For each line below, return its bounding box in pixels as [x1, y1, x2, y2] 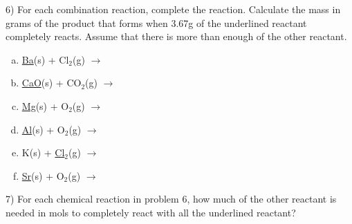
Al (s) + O [21, 122, 65, 136]
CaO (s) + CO [21, 75, 82, 90]
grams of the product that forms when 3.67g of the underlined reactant [6, 15, 307, 30]
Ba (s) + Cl [21, 52, 69, 66]
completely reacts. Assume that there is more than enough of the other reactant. [6, 29, 347, 44]
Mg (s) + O [21, 98, 69, 113]
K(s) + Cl [21, 145, 65, 160]
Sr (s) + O [21, 168, 64, 183]
